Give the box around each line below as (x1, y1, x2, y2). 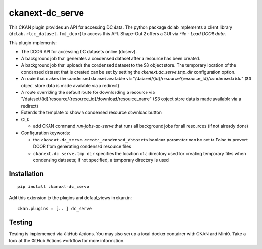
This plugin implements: (9, 40, 57, 46)
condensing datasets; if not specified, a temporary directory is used (33, 157, 169, 163)
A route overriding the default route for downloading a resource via (21, 90, 155, 95)
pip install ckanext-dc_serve (17, 184, 90, 189)
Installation (9, 170, 44, 178)
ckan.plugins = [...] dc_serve (17, 206, 92, 212)
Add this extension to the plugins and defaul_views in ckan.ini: (9, 194, 133, 201)
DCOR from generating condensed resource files (33, 143, 131, 150)
